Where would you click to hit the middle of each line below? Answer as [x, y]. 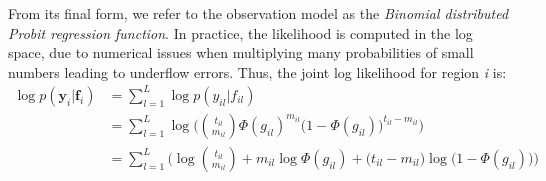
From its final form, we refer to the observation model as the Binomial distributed [258, 13]
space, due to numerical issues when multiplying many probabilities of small [241, 52]
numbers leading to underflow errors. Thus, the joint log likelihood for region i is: [257, 71]
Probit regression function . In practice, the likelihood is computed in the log [240, 32]
